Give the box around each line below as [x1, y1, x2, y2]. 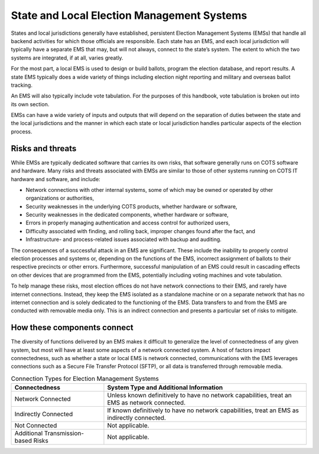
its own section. [11, 100, 50, 107]
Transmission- [44, 429, 84, 437]
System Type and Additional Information [107, 384, 223, 392]
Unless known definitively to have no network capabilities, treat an [107, 391, 292, 400]
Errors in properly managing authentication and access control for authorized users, [25, 219, 230, 227]
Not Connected [14, 422, 57, 430]
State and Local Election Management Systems [11, 9, 248, 22]
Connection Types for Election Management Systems [11, 375, 159, 383]
